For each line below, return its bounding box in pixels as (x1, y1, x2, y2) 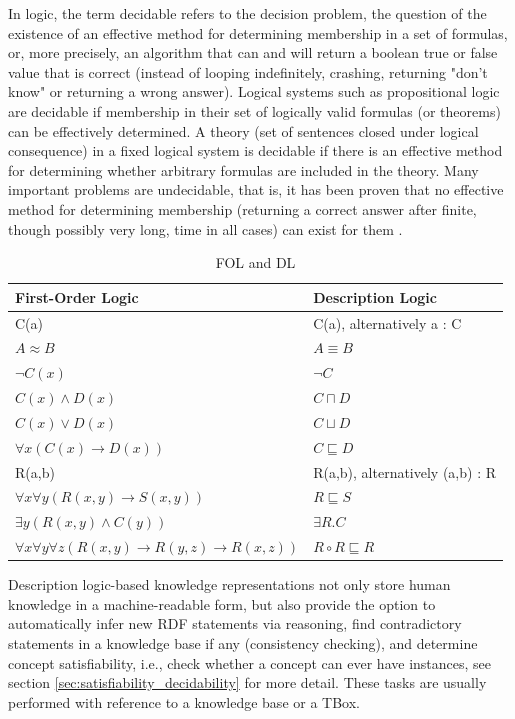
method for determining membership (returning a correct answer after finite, (8, 198, 477, 219)
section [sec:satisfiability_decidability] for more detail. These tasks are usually (8, 672, 487, 693)
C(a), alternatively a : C (313, 312, 462, 333)
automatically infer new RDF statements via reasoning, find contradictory (8, 613, 462, 634)
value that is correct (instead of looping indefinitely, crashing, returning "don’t (8, 61, 488, 82)
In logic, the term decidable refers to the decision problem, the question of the (8, 3, 487, 23)
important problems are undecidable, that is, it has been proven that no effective (8, 179, 504, 200)
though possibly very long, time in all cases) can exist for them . (8, 218, 403, 239)
